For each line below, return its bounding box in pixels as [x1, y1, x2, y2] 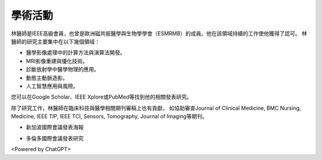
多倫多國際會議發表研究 [26, 134, 83, 141]
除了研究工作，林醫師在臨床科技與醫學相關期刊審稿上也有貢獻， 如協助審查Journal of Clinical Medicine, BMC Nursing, [11, 104, 301, 112]
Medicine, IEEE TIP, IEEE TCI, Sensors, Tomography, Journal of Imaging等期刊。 [11, 113, 208, 120]
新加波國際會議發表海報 [26, 124, 83, 131]
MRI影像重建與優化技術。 [26, 57, 88, 64]
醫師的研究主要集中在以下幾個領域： [11, 38, 100, 45]
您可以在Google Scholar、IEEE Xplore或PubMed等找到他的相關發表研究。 [11, 93, 192, 101]
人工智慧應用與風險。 [26, 82, 79, 90]
